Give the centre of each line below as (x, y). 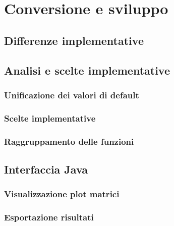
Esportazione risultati (49, 217)
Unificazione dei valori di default (72, 95)
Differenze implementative (74, 40)
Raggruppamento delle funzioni (69, 141)
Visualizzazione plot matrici (62, 194)
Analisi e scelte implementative (87, 70)
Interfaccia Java (46, 169)
